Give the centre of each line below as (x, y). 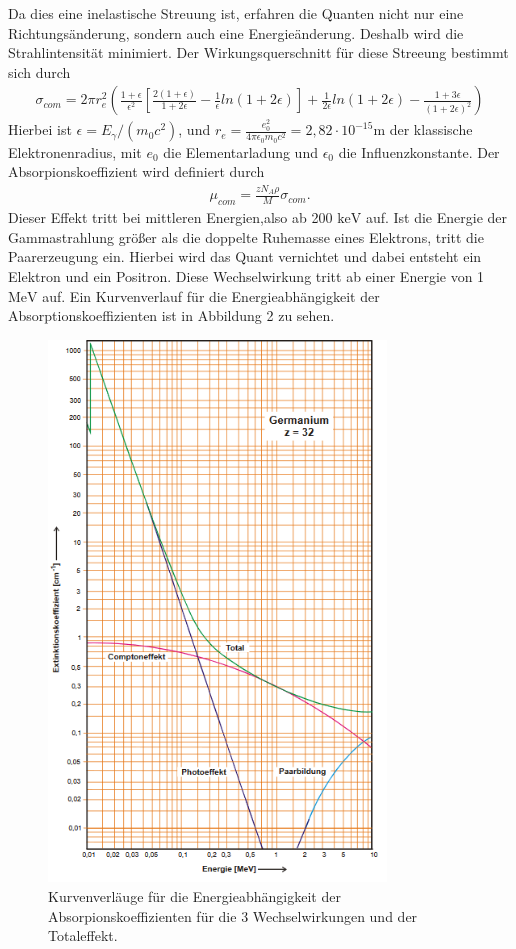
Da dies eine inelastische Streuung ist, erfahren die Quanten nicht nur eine (236, 13)
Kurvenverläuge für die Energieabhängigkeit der (194, 896)
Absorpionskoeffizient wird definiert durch (136, 171)
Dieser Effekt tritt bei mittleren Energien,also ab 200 (170, 217)
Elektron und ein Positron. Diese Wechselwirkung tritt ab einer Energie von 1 (246, 275)
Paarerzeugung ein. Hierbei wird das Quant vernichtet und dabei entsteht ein (245, 256)
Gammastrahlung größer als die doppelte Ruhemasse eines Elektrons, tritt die (246, 236)
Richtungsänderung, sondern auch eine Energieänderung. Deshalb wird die (236, 32)
